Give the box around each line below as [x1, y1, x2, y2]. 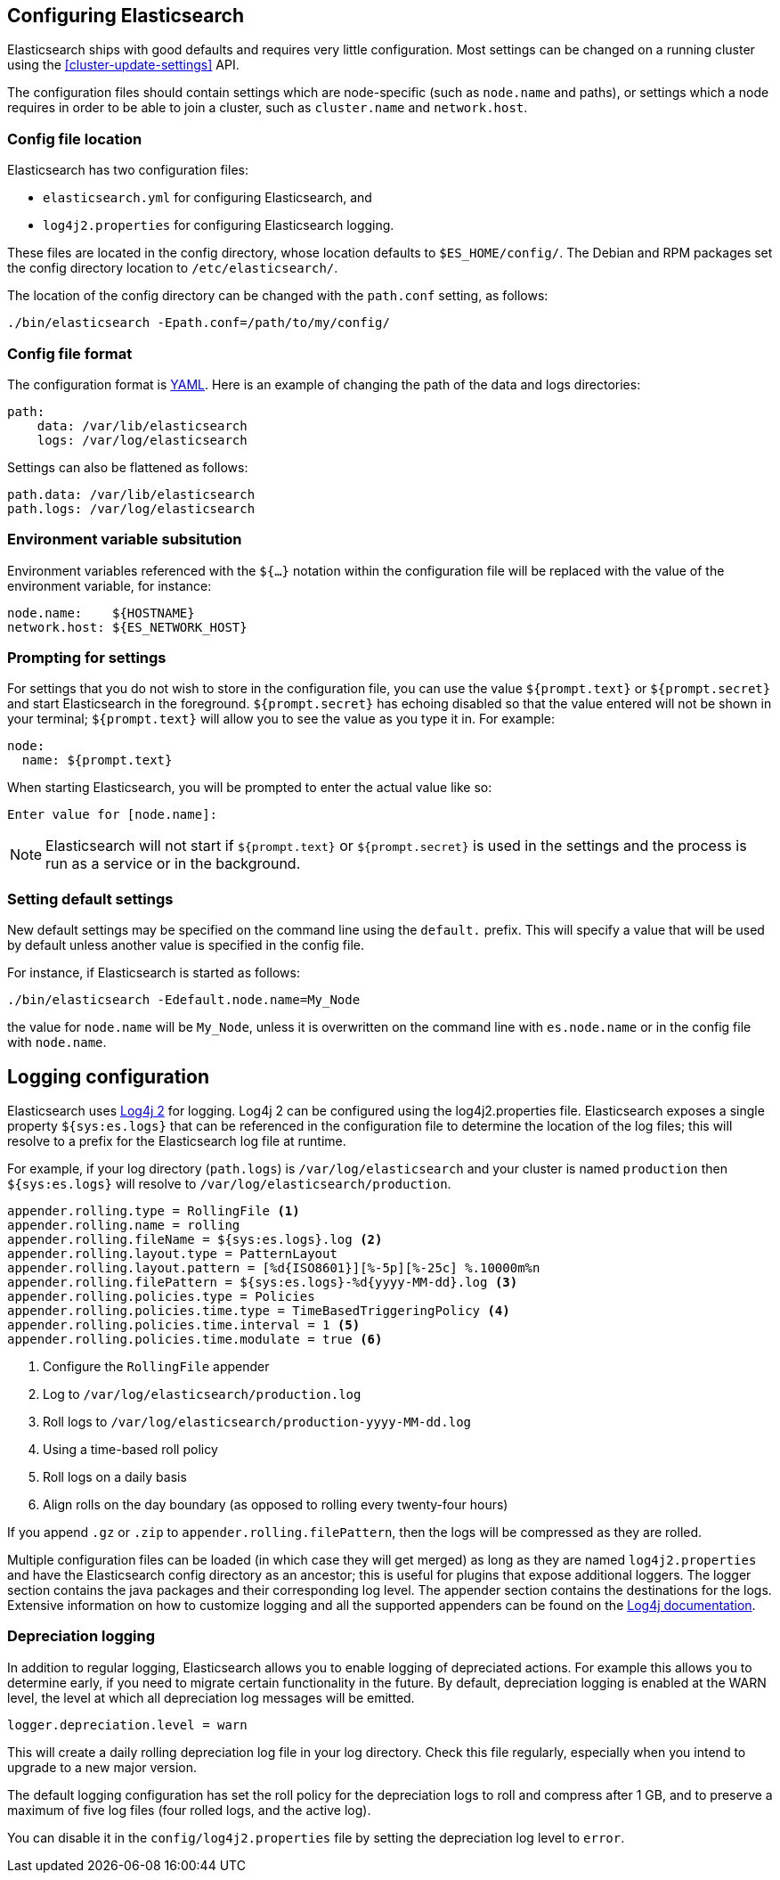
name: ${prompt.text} [21, 753, 173, 768]
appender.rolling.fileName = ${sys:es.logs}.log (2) [7, 1232, 383, 1247]
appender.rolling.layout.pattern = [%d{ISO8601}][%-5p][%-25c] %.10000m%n [7, 1261, 540, 1276]
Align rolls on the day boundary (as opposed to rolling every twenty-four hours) [43, 1497, 508, 1513]
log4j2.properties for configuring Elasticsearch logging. [43, 217, 394, 233]
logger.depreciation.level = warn [7, 1717, 248, 1732]
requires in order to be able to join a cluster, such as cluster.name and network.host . [7, 100, 528, 116]
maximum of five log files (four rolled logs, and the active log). [7, 1802, 371, 1818]
